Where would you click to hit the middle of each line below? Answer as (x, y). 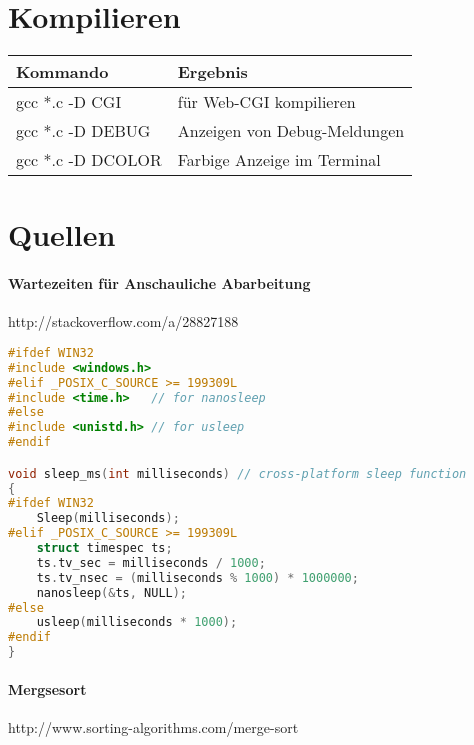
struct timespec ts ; (104, 548)
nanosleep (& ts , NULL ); (112, 592)
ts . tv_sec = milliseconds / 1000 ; (151, 562)
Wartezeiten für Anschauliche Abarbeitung (159, 283)
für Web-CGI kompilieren (266, 102)
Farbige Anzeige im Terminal (279, 160)
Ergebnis (212, 72)
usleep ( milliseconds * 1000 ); (137, 622)
